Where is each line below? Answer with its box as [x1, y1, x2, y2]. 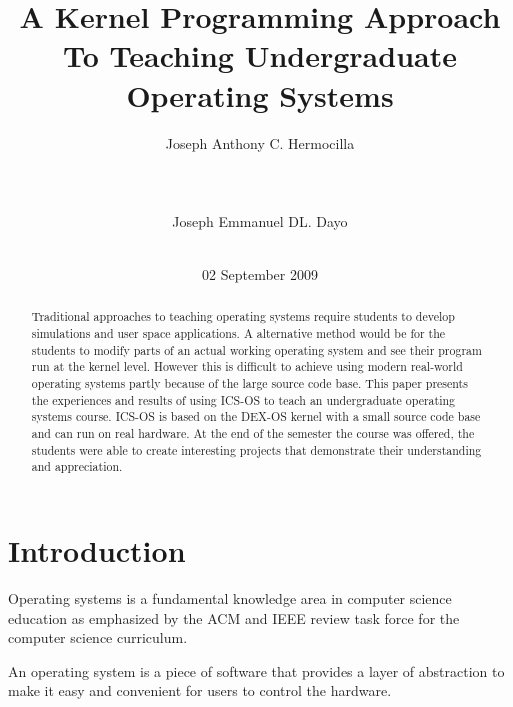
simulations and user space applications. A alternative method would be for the [31, 325, 446, 342]
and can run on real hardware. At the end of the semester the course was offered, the [31, 425, 475, 442]
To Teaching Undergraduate [63, 35, 457, 76]
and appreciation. [31, 458, 123, 475]
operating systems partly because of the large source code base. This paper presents [31, 375, 468, 392]
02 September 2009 [202, 264, 318, 285]
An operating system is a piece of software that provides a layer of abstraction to [8, 660, 505, 681]
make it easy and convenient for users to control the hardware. [8, 680, 392, 701]
